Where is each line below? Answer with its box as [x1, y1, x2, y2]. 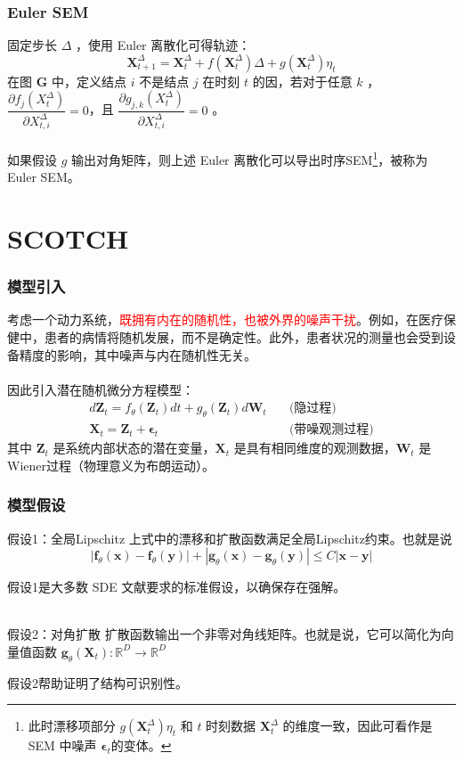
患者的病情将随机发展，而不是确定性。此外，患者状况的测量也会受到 [44, 327, 443, 346]
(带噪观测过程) [288, 423, 374, 437]
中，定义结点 [51, 71, 126, 90]
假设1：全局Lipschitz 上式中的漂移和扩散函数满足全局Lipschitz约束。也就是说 [7, 528, 452, 547]
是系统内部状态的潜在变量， [53, 438, 215, 457]
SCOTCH [7, 219, 129, 256]
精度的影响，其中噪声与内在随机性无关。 [19, 345, 256, 364]
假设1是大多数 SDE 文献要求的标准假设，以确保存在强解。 [7, 577, 346, 596]
